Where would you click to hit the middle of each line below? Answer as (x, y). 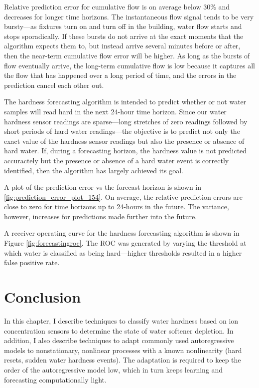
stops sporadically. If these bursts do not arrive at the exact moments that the (124, 36)
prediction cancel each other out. (54, 85)
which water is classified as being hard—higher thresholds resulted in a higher (123, 252)
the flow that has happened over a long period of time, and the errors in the (120, 75)
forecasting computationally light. (55, 379)
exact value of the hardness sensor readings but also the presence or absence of (124, 141)
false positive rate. (32, 262)
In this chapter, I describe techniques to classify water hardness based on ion (121, 320)
